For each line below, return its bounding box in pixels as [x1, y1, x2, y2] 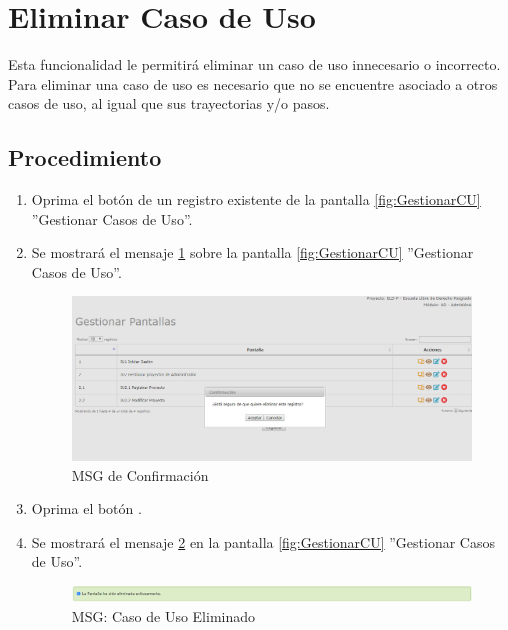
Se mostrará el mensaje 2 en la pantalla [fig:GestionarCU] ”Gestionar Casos [31, 531, 495, 552]
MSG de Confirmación [71, 464, 209, 485]
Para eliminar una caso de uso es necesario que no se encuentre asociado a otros [8, 73, 498, 94]
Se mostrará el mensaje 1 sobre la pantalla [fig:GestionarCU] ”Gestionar [31, 242, 474, 263]
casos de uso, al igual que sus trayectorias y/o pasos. [8, 93, 330, 114]
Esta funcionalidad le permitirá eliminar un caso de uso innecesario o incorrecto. [8, 54, 501, 75]
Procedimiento [8, 142, 162, 173]
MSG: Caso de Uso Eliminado [71, 605, 256, 626]
